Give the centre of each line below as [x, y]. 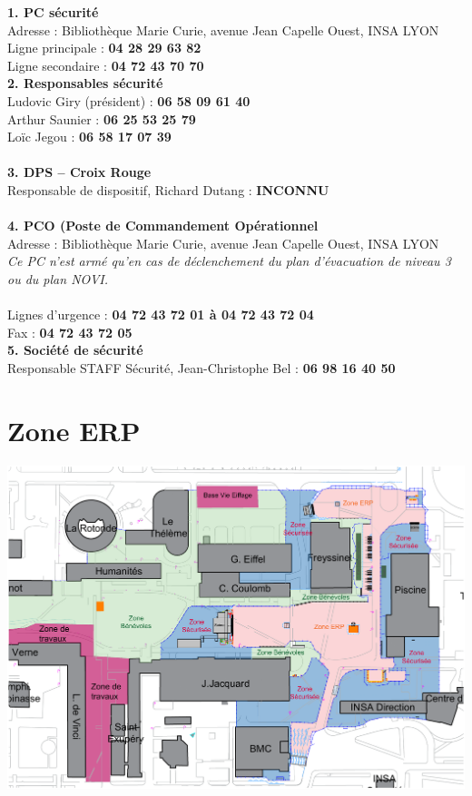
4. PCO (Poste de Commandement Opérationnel [163, 226]
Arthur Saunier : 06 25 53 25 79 [102, 118]
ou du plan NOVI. [58, 278]
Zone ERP [74, 430]
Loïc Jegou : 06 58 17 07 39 [89, 137]
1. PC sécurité [53, 12]
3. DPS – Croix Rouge [79, 172]
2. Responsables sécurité [85, 83]
